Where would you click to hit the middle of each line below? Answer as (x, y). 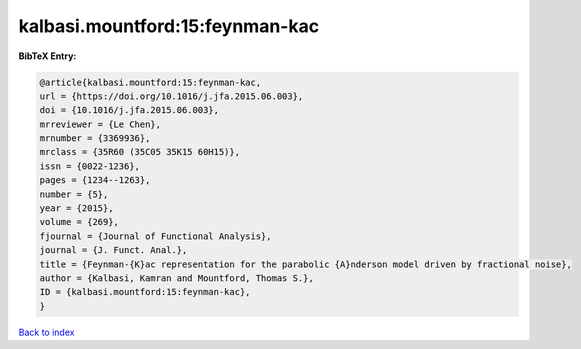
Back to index (46, 332)
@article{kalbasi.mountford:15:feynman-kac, (150, 82)
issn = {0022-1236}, (89, 166)
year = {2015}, (76, 208)
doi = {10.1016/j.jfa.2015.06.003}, (129, 110)
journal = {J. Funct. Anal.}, (113, 250)
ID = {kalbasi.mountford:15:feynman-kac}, (145, 292)
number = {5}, (74, 194)
